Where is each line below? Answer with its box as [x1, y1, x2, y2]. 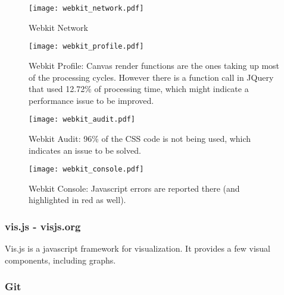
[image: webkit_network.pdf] [29, 4, 144, 12]
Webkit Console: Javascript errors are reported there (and [29, 182, 240, 194]
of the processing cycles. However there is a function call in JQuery [29, 71, 274, 83]
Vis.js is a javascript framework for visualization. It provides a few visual [5, 242, 271, 255]
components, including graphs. [5, 253, 116, 266]
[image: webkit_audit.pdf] [29, 115, 135, 124]
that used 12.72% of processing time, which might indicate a [29, 83, 249, 95]
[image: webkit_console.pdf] [29, 165, 144, 174]
